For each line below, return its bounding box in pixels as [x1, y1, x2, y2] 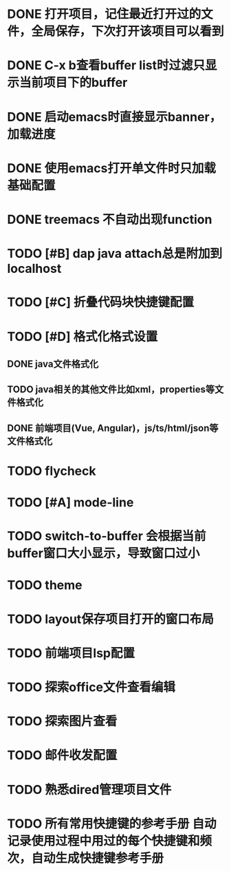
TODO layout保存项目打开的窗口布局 [7, 611, 214, 627]
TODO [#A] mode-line [7, 495, 134, 511]
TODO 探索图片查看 [7, 714, 118, 729]
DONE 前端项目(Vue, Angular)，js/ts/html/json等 [7, 422, 219, 434]
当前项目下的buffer [19, 75, 128, 90]
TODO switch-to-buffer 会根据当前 [7, 529, 206, 544]
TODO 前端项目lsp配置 [7, 645, 135, 661]
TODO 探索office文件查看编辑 [7, 679, 176, 695]
